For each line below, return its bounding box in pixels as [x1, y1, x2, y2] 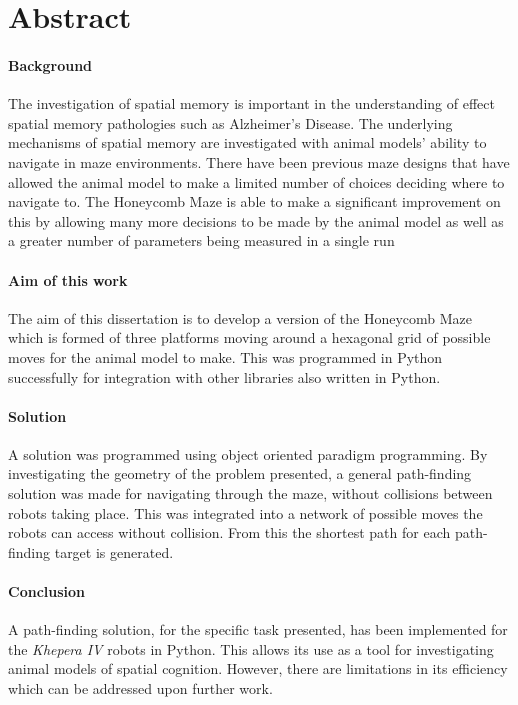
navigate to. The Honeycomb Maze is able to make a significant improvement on [8, 191, 501, 212]
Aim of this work [8, 269, 128, 290]
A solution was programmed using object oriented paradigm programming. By [8, 443, 488, 464]
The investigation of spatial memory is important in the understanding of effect [8, 93, 495, 114]
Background [8, 54, 93, 75]
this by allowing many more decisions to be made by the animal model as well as [8, 210, 504, 231]
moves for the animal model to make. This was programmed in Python [8, 346, 443, 367]
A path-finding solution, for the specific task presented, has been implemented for [8, 619, 508, 640]
